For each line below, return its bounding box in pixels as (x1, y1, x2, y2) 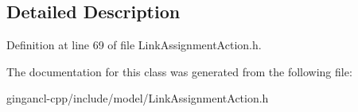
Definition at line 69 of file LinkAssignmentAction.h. (6, 37, 262, 53)
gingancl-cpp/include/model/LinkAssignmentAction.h (6, 90, 269, 106)
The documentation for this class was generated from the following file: (6, 63, 352, 79)
